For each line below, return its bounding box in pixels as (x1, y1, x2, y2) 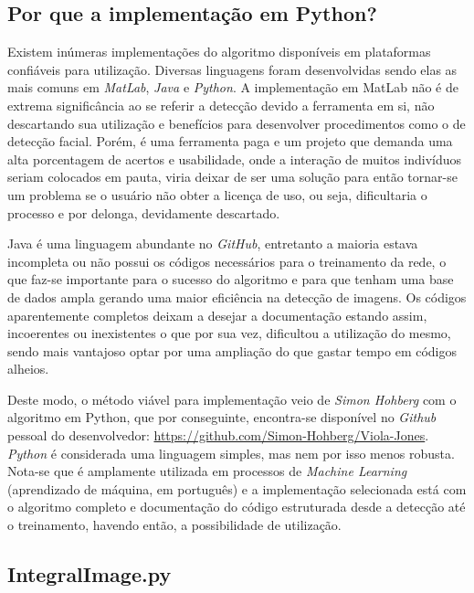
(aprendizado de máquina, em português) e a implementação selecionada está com (7, 479, 467, 498)
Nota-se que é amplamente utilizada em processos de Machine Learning (7, 461, 407, 481)
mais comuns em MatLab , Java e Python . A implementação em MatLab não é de (7, 78, 458, 97)
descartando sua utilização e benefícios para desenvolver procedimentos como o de (7, 113, 466, 132)
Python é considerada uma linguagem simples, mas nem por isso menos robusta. (7, 443, 455, 462)
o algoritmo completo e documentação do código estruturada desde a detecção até (7, 497, 466, 516)
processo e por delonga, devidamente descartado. (7, 203, 280, 222)
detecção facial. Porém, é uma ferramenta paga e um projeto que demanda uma (7, 132, 453, 151)
